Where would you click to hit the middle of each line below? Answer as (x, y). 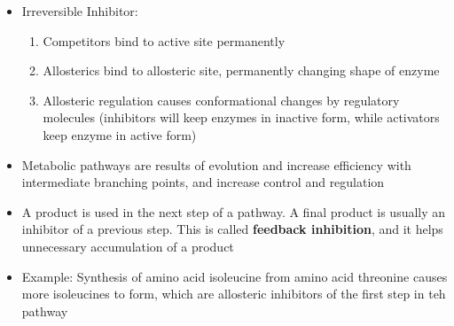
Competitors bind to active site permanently (164, 40)
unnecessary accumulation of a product (128, 246)
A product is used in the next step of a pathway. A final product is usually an (234, 211)
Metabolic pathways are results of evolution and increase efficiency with (216, 164)
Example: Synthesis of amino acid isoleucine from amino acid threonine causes (235, 276)
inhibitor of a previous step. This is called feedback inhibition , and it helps (232, 229)
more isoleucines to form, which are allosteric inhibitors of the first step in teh (234, 294)
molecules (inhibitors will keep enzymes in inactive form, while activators (241, 117)
